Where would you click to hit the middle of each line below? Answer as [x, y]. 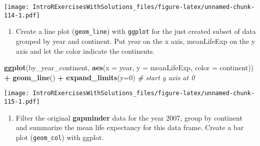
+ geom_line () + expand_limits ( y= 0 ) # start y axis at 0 [99, 77]
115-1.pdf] [22, 102]
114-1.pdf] [22, 15]
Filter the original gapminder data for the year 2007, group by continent [129, 117]
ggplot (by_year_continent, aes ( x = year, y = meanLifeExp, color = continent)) [129, 68]
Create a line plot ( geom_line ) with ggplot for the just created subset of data [136, 31]
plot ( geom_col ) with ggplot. [60, 137]
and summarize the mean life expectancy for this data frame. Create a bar [130, 127]
